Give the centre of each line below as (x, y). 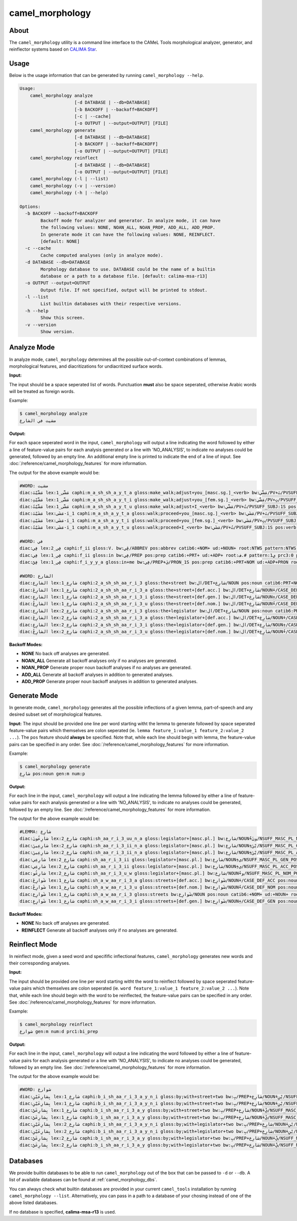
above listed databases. (33, 1203)
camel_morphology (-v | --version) (73, 186)
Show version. (57, 332)
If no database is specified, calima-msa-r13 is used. (63, 1212)
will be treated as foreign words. (42, 392)
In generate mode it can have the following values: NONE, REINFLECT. (128, 234)
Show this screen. (63, 318)
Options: (30, 206)
